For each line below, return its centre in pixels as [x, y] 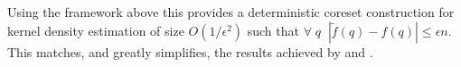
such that [273, 30]
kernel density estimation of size [96, 30]
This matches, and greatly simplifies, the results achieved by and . [190, 51]
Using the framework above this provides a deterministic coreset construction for [231, 12]
